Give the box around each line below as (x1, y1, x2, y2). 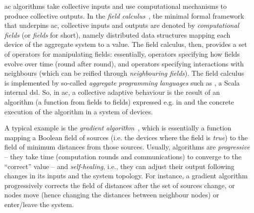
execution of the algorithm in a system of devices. (4, 106, 153, 116)
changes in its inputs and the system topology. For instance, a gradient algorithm (4, 170, 248, 181)
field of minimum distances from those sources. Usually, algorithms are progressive (4, 142, 250, 152)
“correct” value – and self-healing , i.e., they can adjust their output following (4, 161, 234, 171)
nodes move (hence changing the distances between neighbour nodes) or (4, 190, 219, 200)
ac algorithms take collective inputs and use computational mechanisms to (4, 1, 227, 11)
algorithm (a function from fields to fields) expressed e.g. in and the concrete (4, 96, 234, 106)
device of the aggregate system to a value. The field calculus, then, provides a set (4, 39, 247, 49)
